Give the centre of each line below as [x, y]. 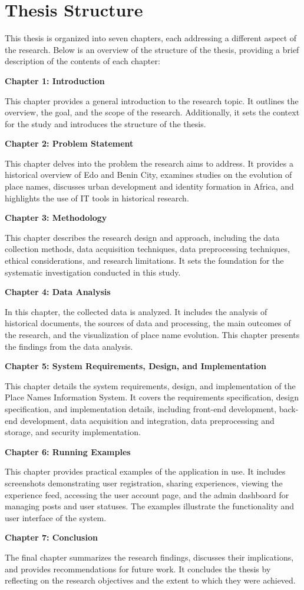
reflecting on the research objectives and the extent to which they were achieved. [150, 580]
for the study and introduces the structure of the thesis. [105, 123]
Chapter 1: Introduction [55, 80]
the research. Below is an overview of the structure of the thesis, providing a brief [152, 49]
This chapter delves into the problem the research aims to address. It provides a [149, 163]
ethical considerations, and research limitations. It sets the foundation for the [144, 261]
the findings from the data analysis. [69, 346]
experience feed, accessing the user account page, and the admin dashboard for [147, 494]
